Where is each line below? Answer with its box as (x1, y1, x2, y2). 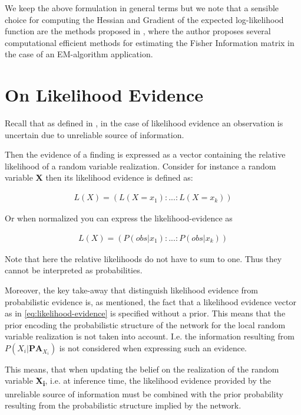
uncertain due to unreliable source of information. (5, 128, 184, 140)
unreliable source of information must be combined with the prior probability (5, 387, 283, 400)
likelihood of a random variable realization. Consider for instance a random (5, 159, 276, 172)
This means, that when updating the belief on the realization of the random (5, 362, 279, 375)
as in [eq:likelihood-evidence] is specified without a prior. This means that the (5, 307, 286, 319)
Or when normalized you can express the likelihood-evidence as (5, 212, 233, 224)
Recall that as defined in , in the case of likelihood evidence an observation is (5, 117, 283, 129)
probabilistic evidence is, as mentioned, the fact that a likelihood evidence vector (5, 295, 296, 308)
